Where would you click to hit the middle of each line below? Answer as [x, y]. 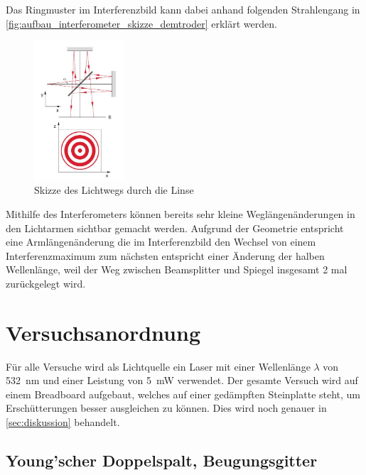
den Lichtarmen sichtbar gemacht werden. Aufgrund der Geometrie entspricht [175, 228]
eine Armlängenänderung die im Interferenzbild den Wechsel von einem [161, 242]
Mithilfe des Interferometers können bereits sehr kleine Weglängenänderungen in [181, 214]
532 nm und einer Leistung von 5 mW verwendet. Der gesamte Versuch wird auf [182, 380]
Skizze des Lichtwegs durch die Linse [114, 190]
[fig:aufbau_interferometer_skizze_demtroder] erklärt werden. [141, 23]
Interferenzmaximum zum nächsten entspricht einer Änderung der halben [165, 255]
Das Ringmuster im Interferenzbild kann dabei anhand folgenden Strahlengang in [183, 9]
